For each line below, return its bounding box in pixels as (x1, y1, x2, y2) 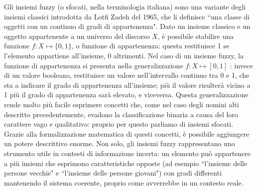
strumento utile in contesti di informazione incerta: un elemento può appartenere (4, 148, 251, 158)
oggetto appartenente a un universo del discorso (4, 30, 150, 41)
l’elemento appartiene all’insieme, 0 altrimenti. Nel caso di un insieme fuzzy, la (4, 50, 244, 60)
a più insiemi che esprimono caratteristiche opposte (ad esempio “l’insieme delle (4, 158, 248, 168)
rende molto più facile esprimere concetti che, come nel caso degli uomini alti (4, 99, 239, 109)
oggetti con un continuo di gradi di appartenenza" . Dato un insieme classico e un (4, 21, 251, 31)
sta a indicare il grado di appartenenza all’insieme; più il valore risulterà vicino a (4, 79, 251, 90)
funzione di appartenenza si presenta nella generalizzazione (4, 60, 183, 70)
